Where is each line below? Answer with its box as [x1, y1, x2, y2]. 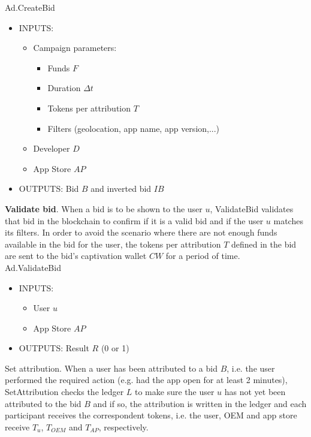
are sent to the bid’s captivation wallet [5, 249, 147, 262]
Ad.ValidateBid [5, 261, 61, 273]
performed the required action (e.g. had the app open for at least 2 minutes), [5, 373, 288, 386]
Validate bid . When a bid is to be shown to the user [5, 202, 203, 215]
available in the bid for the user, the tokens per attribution [5, 237, 221, 250]
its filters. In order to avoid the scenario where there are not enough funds [5, 226, 277, 239]
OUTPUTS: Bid [19, 182, 79, 195]
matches [273, 214, 303, 227]
